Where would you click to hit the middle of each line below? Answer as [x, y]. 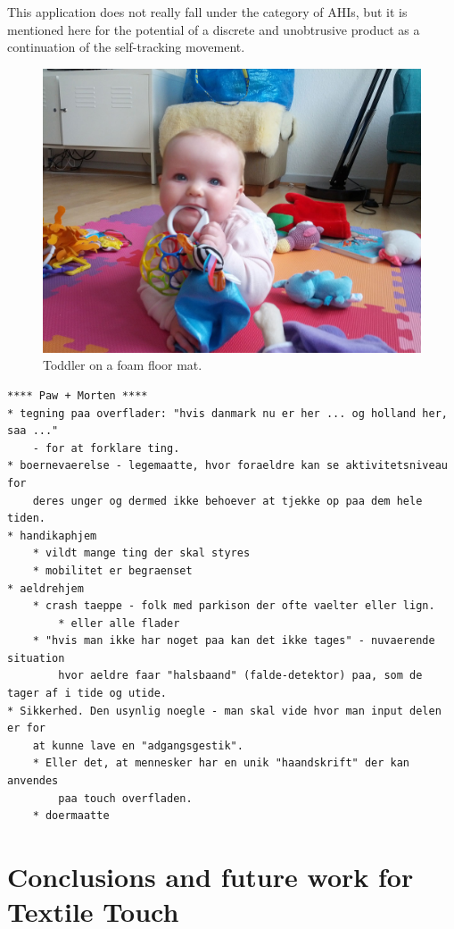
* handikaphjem [52, 536]
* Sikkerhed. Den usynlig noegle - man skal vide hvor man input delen [224, 711]
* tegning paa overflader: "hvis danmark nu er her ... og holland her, [227, 413]
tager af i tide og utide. [87, 694]
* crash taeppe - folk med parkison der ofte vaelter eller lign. [234, 606]
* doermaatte [71, 816]
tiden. [26, 519]
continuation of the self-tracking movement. [126, 47]
